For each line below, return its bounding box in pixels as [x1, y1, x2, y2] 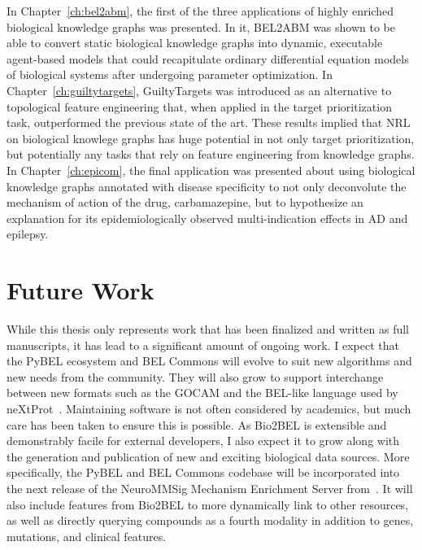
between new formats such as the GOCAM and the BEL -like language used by [7, 384, 398, 401]
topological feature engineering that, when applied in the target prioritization [7, 98, 392, 115]
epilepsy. [7, 225, 49, 242]
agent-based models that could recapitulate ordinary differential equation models [7, 50, 409, 67]
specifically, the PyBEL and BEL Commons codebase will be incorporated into [7, 464, 400, 481]
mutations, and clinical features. [7, 527, 167, 544]
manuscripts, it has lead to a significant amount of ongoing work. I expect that [7, 336, 399, 353]
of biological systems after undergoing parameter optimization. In [7, 66, 333, 83]
